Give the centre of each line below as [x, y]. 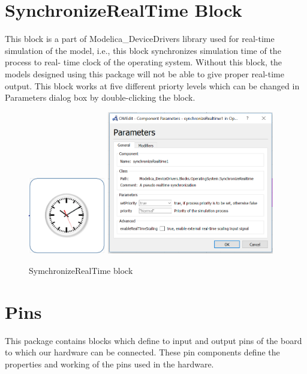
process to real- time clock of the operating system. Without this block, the [144, 62]
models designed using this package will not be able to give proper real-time [145, 73]
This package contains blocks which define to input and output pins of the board [153, 340]
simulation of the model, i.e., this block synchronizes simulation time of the [143, 50]
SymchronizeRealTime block [81, 270]
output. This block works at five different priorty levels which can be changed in [152, 85]
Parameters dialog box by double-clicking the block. [100, 97]
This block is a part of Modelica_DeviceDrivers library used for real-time [140, 39]
